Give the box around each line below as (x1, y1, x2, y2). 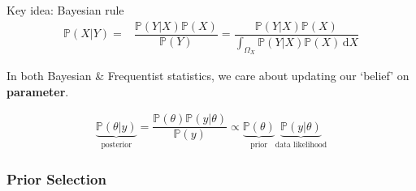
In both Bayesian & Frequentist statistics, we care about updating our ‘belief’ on (6, 67, 409, 84)
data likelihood (275, 140, 327, 149)
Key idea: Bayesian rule (6, 2, 124, 19)
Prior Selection (6, 169, 106, 189)
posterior (101, 140, 132, 149)
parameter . (6, 83, 69, 100)
